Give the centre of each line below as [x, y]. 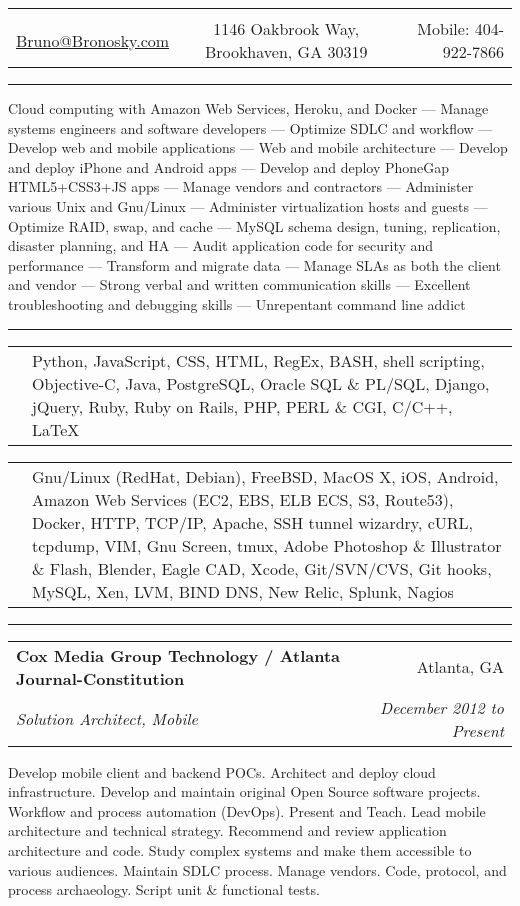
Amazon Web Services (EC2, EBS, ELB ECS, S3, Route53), [243, 499]
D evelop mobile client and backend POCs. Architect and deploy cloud [222, 771]
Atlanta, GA [460, 667]
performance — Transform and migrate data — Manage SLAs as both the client [254, 264]
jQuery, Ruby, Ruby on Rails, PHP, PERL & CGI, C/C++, [242, 406]
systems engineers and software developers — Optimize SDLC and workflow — [250, 127]
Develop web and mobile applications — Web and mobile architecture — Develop [258, 147]
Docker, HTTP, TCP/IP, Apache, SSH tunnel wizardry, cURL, [253, 522]
